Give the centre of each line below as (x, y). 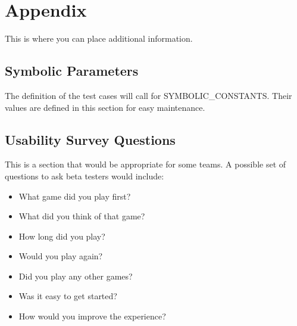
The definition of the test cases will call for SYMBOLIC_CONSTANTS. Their (148, 95)
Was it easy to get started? (68, 296)
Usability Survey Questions (90, 139)
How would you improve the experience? (92, 316)
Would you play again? (61, 256)
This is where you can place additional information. (99, 38)
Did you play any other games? (76, 276)
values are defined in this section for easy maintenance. (105, 107)
